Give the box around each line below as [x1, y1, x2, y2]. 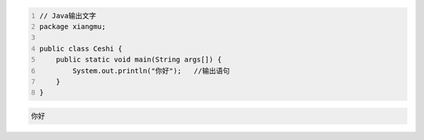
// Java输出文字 [39, 11, 97, 20]
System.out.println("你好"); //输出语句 [71, 66, 230, 75]
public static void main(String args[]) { [56, 55, 222, 64]
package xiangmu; [39, 22, 106, 31]
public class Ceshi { [39, 44, 123, 53]
